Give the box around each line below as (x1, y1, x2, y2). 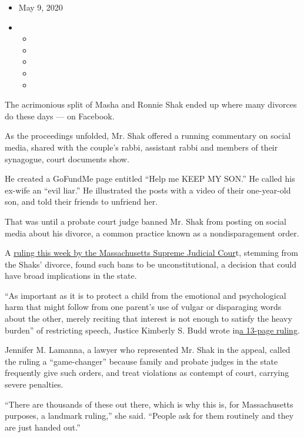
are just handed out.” (5, 421, 81, 433)
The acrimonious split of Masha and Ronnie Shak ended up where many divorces (5, 98, 297, 111)
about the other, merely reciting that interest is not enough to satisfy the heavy (5, 312, 292, 325)
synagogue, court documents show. (5, 152, 129, 165)
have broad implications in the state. (5, 269, 137, 282)
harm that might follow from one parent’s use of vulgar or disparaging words (5, 301, 282, 313)
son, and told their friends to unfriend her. (5, 195, 158, 208)
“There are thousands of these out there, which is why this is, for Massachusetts (5, 398, 293, 410)
